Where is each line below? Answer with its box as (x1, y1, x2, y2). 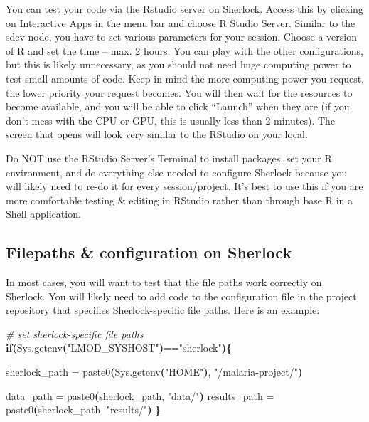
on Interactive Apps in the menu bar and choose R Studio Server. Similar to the (6, 15, 355, 30)
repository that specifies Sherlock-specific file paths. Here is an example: (6, 302, 320, 317)
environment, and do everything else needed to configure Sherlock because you (6, 164, 348, 179)
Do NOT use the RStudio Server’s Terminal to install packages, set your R (6, 150, 332, 165)
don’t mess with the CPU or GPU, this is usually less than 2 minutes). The (6, 112, 336, 127)
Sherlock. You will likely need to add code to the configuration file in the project (6, 288, 357, 303)
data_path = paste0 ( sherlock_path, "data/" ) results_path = (6, 388, 274, 403)
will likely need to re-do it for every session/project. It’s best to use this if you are (6, 179, 363, 194)
